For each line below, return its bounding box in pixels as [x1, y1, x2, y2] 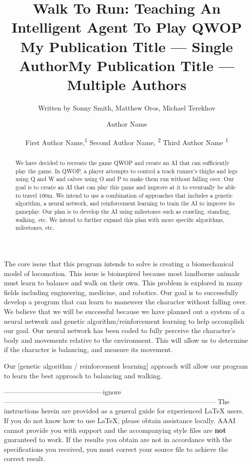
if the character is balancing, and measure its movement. [4, 344, 173, 354]
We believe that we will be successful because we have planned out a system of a [4, 306, 245, 316]
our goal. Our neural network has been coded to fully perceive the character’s [4, 325, 235, 335]
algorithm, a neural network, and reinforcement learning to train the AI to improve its [15, 199, 235, 207]
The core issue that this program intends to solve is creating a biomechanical [4, 259, 234, 269]
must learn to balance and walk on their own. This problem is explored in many [4, 278, 243, 288]
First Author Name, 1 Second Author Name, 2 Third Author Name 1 [25, 136, 229, 147]
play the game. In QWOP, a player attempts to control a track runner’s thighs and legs [15, 167, 237, 175]
